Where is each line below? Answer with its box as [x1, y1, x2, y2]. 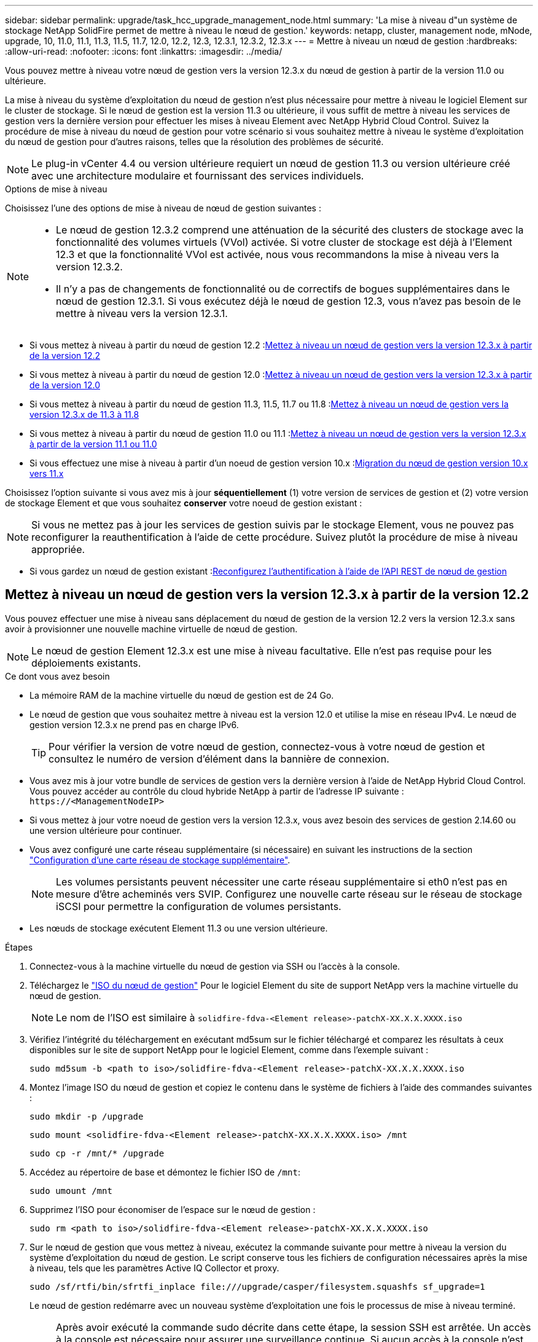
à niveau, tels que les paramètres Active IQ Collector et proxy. [29, 1262, 279, 1273]
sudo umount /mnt [29, 1185, 112, 1196]
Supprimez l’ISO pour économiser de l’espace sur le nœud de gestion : [29, 1204, 316, 1215]
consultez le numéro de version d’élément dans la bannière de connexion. [49, 752, 389, 765]
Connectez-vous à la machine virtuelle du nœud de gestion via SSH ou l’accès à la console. [29, 960, 400, 971]
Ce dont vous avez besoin [5, 670, 110, 681]
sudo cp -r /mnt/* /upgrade [29, 1148, 165, 1158]
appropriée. [31, 543, 85, 555]
